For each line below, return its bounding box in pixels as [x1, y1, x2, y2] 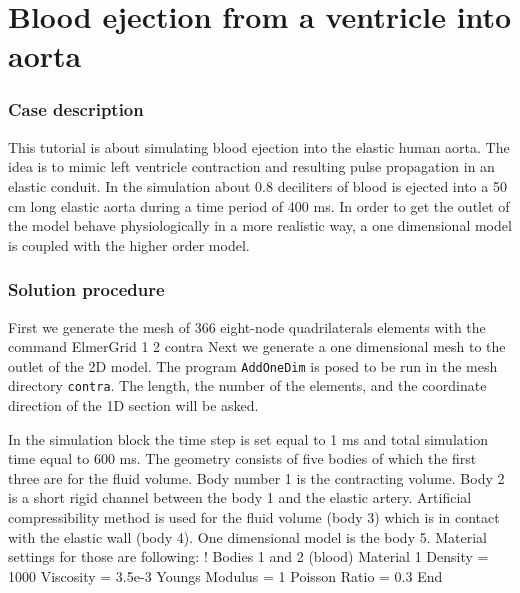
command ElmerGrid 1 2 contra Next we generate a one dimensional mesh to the [8, 336, 506, 357]
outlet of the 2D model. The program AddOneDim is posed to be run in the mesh [8, 355, 498, 376]
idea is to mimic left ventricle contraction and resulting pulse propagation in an [8, 156, 495, 177]
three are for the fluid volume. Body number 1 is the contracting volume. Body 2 [8, 467, 505, 488]
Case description [8, 97, 144, 122]
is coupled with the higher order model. [8, 234, 250, 255]
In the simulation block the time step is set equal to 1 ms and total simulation [8, 428, 488, 449]
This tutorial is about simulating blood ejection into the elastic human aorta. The [8, 136, 510, 157]
